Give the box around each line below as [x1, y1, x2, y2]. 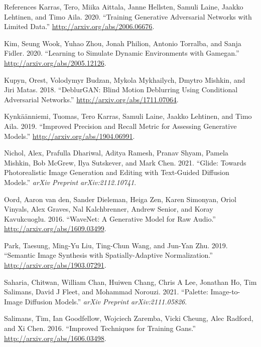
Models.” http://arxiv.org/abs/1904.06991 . [4, 130, 135, 141]
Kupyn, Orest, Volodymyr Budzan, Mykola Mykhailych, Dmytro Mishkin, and [4, 74, 245, 85]
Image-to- [210, 286, 240, 297]
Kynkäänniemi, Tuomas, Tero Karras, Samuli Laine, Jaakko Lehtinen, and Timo [4, 111, 252, 121]
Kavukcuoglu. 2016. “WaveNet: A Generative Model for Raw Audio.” [4, 213, 216, 224]
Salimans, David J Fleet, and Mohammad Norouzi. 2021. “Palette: [4, 286, 208, 297]
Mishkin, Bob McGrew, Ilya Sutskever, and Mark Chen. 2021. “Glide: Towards [4, 157, 246, 167]
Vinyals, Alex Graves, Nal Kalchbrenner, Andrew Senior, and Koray [4, 204, 213, 214]
